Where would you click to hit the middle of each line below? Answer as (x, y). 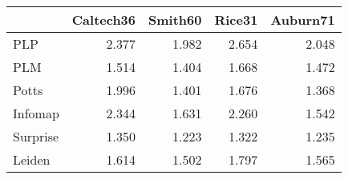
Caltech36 (104, 20)
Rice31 (236, 20)
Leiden (32, 159)
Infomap (36, 113)
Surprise (36, 136)
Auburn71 (303, 20)
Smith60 (175, 20)
